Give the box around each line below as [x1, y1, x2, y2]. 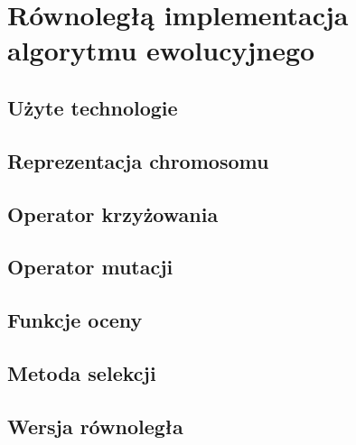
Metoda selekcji [7, 358, 156, 386]
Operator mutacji [7, 253, 173, 281]
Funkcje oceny [7, 306, 143, 334]
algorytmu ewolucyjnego [7, 32, 315, 69]
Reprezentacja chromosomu [7, 146, 269, 174]
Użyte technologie [7, 93, 178, 121]
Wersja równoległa [7, 412, 183, 440]
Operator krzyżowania [7, 199, 219, 227]
